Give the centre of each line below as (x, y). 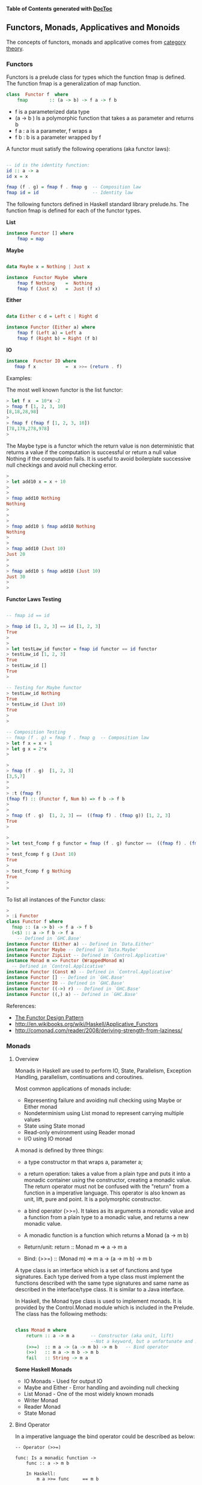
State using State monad (54, 1126)
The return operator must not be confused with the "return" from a (106, 1186)
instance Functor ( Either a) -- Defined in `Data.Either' (80, 944)
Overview (27, 1059)
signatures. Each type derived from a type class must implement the (99, 1276)
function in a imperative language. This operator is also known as (105, 1193)
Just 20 (16, 555)
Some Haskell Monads (43, 1370)
